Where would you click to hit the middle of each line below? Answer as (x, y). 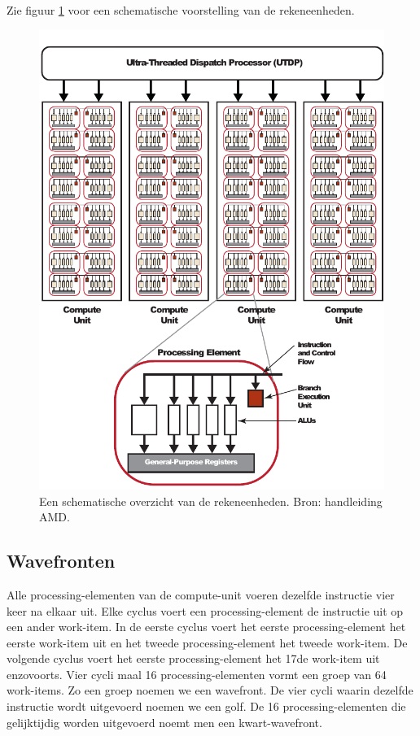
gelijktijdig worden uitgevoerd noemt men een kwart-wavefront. (164, 722)
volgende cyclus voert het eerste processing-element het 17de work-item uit (193, 658)
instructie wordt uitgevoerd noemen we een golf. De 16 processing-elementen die (206, 706)
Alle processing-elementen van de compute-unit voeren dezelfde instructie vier (201, 594)
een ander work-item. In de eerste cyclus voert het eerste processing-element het (206, 627)
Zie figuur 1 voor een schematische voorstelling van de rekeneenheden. (181, 10)
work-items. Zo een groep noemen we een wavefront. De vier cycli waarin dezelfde (210, 690)
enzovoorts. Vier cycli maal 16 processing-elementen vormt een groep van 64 (197, 674)
